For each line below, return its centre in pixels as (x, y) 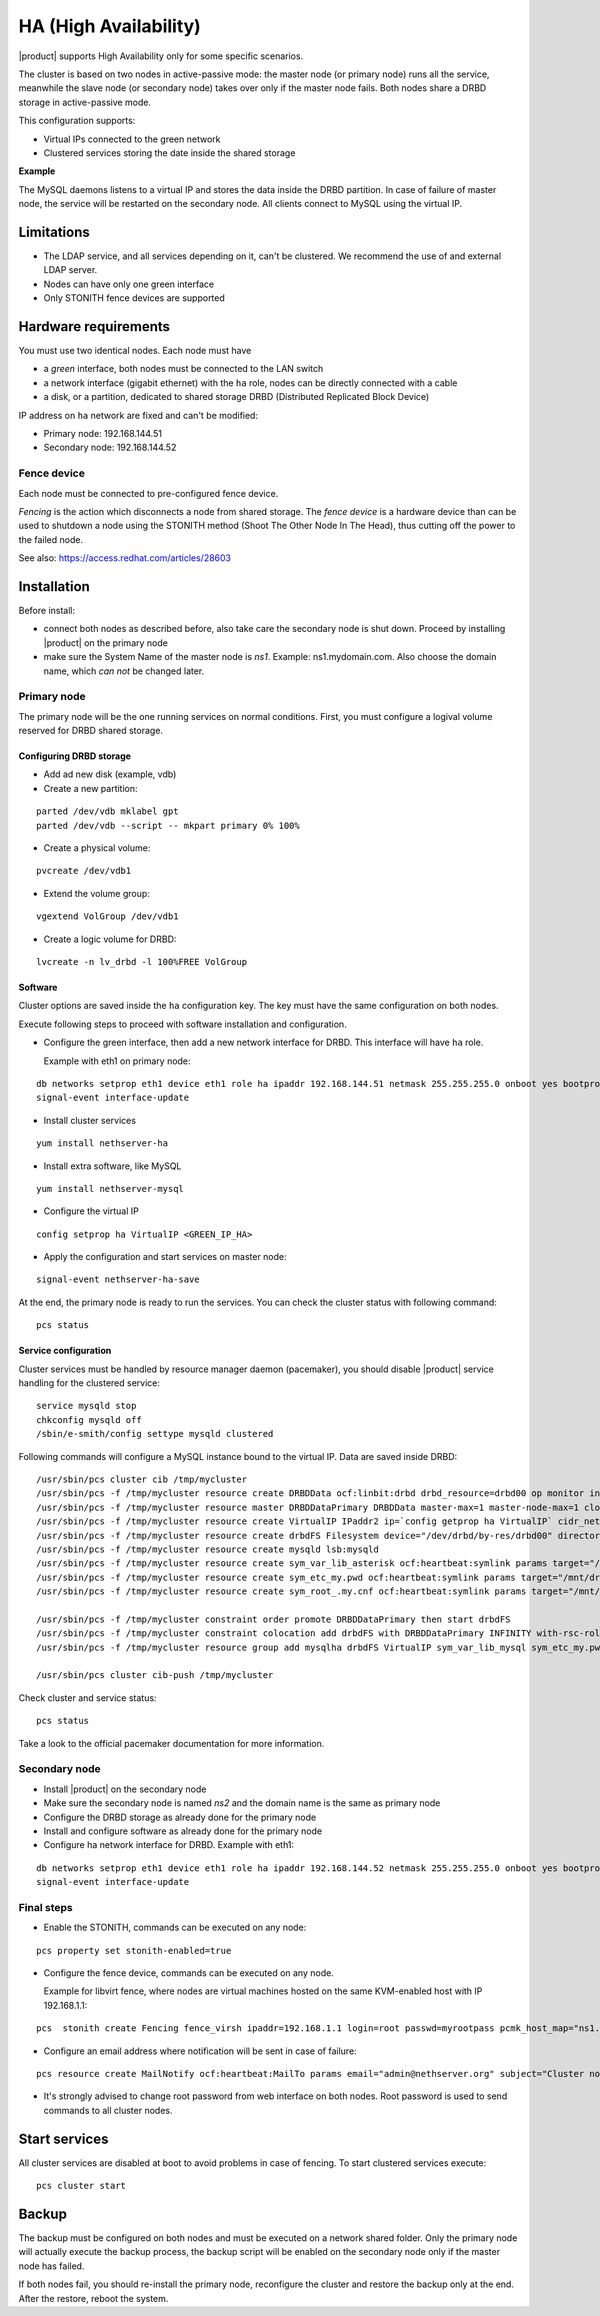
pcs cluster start (81, 2186)
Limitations (54, 231)
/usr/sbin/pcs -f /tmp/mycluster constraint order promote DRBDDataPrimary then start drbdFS (273, 1619)
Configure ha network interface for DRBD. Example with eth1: (169, 1845)
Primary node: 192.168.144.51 (102, 433)
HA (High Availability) (110, 26)
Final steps (46, 1907)
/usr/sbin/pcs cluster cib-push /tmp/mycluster (155, 1675)
